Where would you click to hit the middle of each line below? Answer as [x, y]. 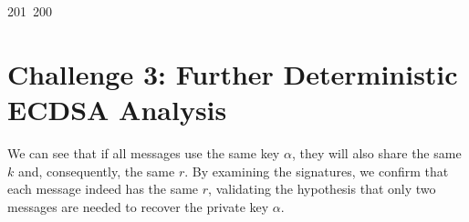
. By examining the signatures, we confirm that [317, 171]
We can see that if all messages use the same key [144, 152]
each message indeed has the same [103, 189]
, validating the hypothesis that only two [322, 189]
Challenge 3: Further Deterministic [233, 73]
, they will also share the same [376, 152]
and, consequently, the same [96, 171]
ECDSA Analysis [117, 109]
